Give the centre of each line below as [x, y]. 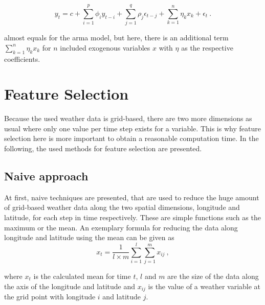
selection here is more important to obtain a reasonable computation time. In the [131, 138]
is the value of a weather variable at [204, 286]
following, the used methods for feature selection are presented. [103, 148]
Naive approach [46, 176]
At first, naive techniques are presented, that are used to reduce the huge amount [132, 197]
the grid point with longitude [50, 296]
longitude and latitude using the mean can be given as [89, 237]
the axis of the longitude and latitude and [70, 286]
